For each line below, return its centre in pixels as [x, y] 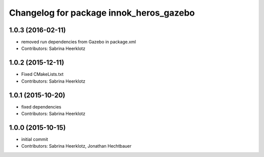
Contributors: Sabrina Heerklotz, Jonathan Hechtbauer [76, 146]
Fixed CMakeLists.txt [42, 74]
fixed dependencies [41, 107]
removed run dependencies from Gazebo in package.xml [79, 42]
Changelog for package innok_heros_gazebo [102, 13]
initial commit [35, 139]
